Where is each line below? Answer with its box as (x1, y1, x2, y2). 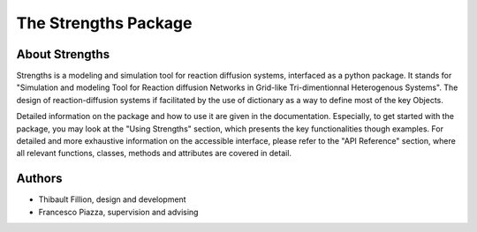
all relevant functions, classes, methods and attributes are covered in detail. (16, 148, 291, 159)
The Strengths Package (16, 13, 193, 33)
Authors (16, 171, 63, 186)
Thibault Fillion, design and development (38, 194, 186, 205)
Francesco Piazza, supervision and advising (38, 206, 199, 217)
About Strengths (16, 47, 110, 62)
